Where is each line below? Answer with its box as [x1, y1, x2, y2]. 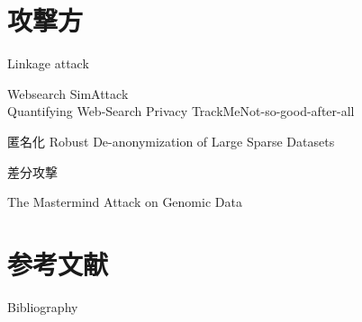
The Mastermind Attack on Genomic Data [7, 192, 242, 211]
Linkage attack [7, 54, 89, 73]
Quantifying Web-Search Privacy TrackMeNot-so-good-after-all [7, 102, 355, 121]
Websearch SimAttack [7, 84, 129, 103]
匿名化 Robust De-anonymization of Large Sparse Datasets [7, 131, 335, 150]
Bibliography [7, 297, 78, 316]
